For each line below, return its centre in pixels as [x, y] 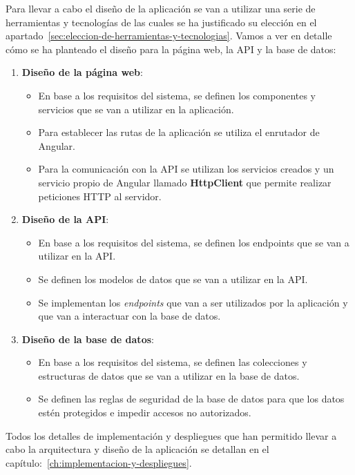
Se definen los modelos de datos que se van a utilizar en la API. [173, 279]
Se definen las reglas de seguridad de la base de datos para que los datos [191, 399]
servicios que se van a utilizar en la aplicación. [136, 109]
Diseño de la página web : [82, 72]
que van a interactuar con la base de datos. [129, 316]
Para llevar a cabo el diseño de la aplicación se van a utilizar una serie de [161, 8]
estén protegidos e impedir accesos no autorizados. [145, 413]
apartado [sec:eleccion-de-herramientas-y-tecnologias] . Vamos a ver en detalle [169, 36]
